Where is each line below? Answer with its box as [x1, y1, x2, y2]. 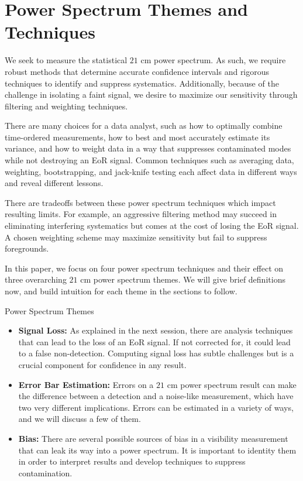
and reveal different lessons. [5, 177, 104, 189]
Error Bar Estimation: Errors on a [18, 378, 154, 390]
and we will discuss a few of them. [18, 413, 141, 425]
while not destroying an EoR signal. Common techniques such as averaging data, [5, 154, 294, 166]
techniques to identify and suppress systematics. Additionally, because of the [5, 77, 279, 89]
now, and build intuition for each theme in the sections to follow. [5, 285, 237, 297]
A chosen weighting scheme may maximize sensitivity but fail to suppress [5, 231, 267, 243]
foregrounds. [5, 242, 49, 255]
